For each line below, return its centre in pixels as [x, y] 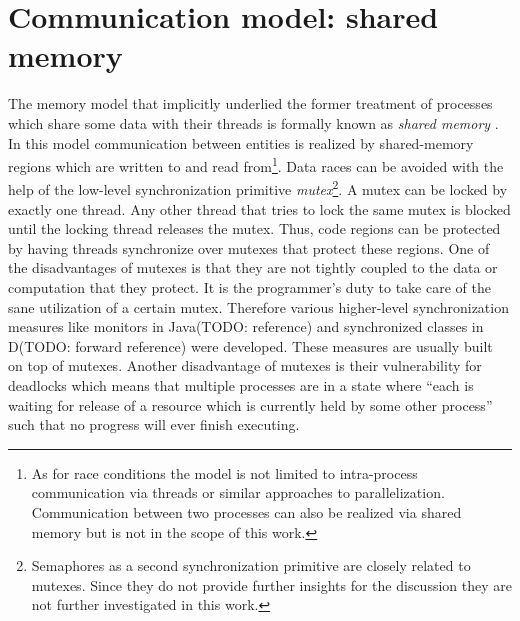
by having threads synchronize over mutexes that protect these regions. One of [249, 247]
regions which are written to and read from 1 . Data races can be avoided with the [256, 164]
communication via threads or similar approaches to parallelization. [238, 492]
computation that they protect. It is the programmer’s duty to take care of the [249, 286]
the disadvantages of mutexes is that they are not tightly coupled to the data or [253, 267]
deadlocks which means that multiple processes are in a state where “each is [241, 384]
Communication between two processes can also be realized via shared [246, 511]
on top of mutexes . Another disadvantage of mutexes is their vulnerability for [245, 365]
